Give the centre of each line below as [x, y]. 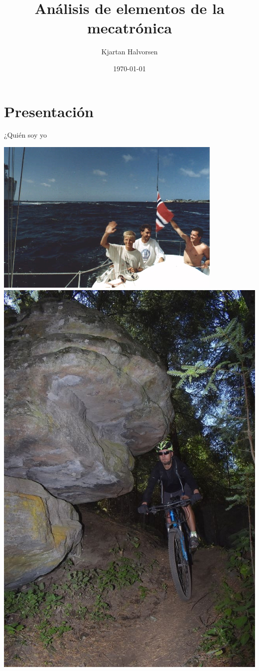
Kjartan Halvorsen [129, 52]
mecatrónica [129, 28]
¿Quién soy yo [26, 135]
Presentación [49, 111]
